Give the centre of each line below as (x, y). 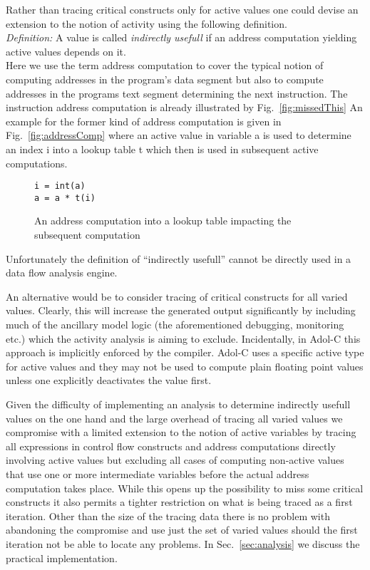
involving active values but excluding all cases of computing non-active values (175, 460)
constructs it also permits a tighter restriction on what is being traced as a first (179, 502)
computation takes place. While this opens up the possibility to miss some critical (185, 488)
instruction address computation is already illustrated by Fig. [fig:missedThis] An (184, 107)
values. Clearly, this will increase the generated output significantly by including (181, 310)
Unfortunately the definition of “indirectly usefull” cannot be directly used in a (179, 258)
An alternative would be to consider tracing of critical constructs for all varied (177, 296)
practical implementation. (62, 558)
